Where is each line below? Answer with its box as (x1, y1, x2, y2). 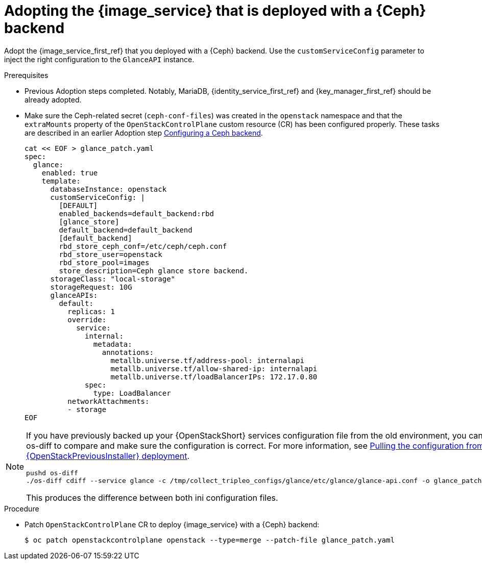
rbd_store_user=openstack (59, 250, 162, 259)
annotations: (102, 348, 154, 356)
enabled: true (41, 168, 98, 177)
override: (67, 315, 107, 324)
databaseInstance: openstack (50, 185, 167, 193)
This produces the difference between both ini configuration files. (26, 492, 278, 503)
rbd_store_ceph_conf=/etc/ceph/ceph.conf (59, 242, 227, 250)
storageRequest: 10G (50, 283, 132, 291)
